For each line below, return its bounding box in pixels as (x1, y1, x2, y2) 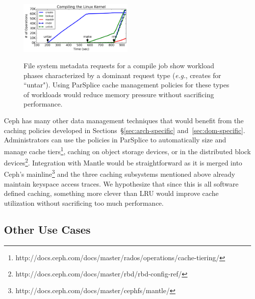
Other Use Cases (4, 221, 91, 237)
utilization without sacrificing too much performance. (4, 197, 164, 208)
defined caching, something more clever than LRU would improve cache (4, 188, 219, 198)
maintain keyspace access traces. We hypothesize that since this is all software (4, 178, 239, 189)
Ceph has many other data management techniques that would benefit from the (4, 115, 244, 126)
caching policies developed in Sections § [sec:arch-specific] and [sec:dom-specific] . (4, 125, 245, 135)
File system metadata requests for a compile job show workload (24, 60, 214, 71)
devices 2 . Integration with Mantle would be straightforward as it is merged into (4, 156, 242, 167)
